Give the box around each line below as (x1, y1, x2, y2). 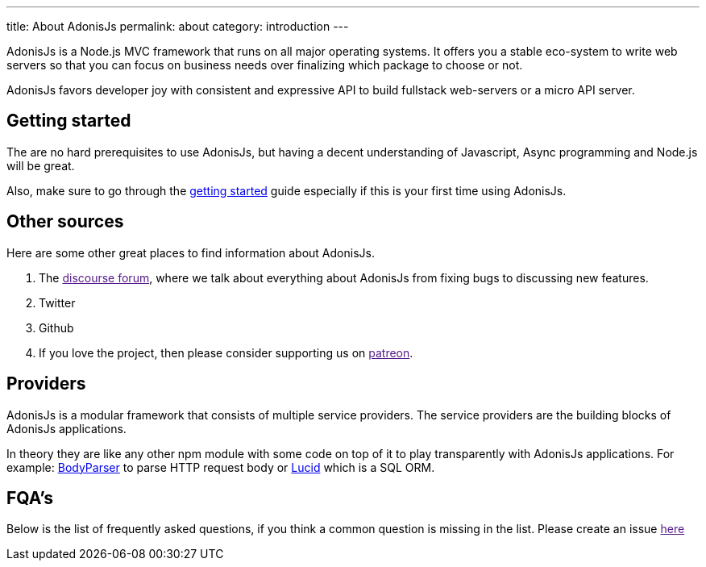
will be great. (6, 158, 75, 173)
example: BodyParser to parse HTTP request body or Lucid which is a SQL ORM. (6, 460, 435, 474)
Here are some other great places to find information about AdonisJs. (6, 245, 375, 260)
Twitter (39, 295, 76, 310)
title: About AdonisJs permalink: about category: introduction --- (6, 19, 349, 33)
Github (39, 320, 74, 335)
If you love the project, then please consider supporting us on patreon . (39, 345, 413, 360)
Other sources (6, 211, 124, 232)
